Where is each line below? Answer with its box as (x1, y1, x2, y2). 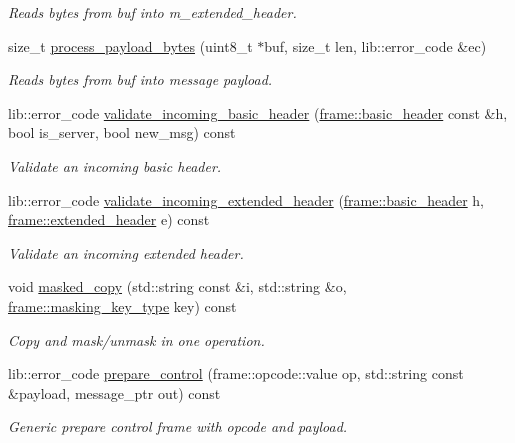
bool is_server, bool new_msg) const (8, 122, 236, 143)
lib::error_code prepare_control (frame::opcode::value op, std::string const (8, 363, 464, 384)
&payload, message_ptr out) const (8, 382, 221, 403)
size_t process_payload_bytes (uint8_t (8, 35, 253, 56)
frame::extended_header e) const (8, 209, 210, 230)
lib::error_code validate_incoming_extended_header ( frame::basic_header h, (8, 189, 485, 210)
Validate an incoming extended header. (8, 242, 244, 263)
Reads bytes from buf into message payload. (8, 69, 273, 90)
